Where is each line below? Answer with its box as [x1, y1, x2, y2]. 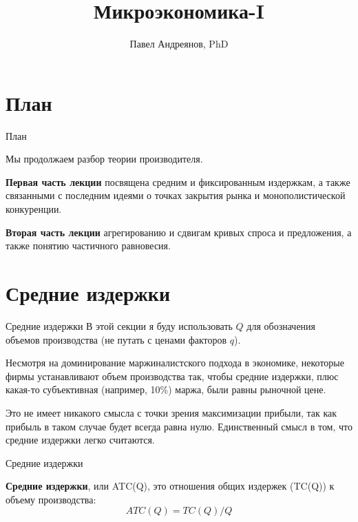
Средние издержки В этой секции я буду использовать [6, 318, 233, 333]
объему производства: [6, 492, 96, 506]
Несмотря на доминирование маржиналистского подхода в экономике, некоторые [6, 355, 344, 370]
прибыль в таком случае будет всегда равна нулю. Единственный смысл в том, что [6, 419, 353, 433]
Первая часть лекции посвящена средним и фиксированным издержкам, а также [6, 174, 350, 189]
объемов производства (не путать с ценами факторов [6, 332, 227, 346]
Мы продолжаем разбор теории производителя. [6, 152, 203, 166]
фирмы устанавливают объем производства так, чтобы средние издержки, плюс [6, 368, 339, 383]
